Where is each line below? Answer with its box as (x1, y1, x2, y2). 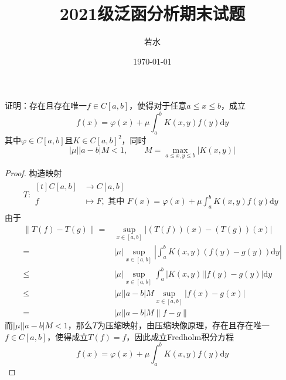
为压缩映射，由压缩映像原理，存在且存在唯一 (97, 319, 270, 331)
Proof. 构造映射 (5, 167, 62, 179)
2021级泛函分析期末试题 (59, 1, 246, 25)
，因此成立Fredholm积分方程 (126, 330, 234, 342)
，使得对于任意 (129, 99, 187, 112)
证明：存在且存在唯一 (5, 99, 87, 112)
